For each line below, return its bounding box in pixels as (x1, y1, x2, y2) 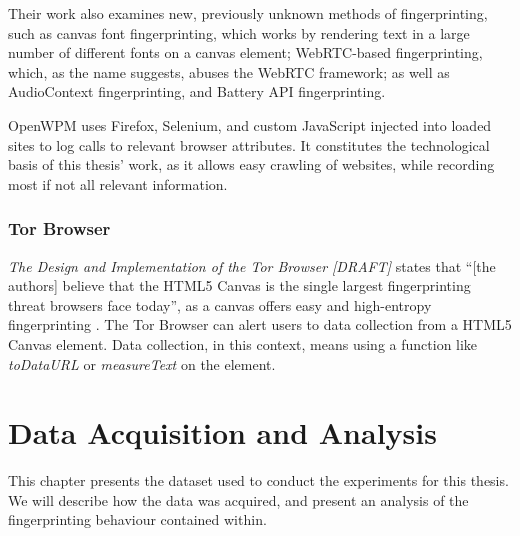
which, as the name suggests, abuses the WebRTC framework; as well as (8, 61, 450, 82)
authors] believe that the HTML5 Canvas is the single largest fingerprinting (8, 275, 471, 296)
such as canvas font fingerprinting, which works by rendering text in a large (8, 22, 470, 43)
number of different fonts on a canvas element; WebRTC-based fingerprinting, (8, 42, 483, 63)
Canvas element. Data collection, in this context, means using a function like (8, 333, 478, 354)
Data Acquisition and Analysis (8, 412, 437, 453)
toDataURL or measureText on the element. (8, 353, 276, 374)
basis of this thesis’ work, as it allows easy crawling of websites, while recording (8, 154, 495, 175)
